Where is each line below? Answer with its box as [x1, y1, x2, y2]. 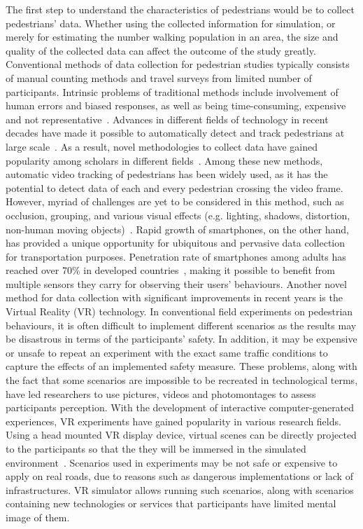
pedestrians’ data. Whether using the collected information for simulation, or [6, 15, 336, 30]
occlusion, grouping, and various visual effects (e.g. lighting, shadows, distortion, [6, 207, 350, 222]
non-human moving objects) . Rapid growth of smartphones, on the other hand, [6, 221, 349, 236]
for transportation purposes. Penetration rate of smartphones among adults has [6, 249, 346, 263]
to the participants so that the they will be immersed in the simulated [6, 441, 306, 455]
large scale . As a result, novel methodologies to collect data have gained [6, 139, 318, 153]
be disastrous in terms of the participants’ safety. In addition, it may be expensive [6, 331, 357, 346]
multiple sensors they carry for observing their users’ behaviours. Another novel [6, 276, 347, 291]
